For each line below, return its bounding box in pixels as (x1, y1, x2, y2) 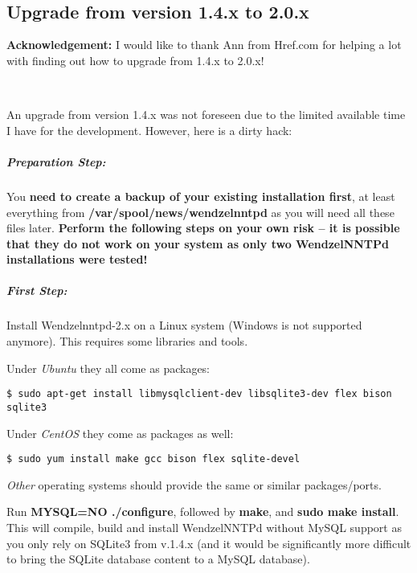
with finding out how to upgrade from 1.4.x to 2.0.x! (6, 51, 264, 68)
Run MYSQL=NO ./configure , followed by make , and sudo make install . (6, 503, 399, 520)
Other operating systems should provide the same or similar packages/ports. (6, 476, 382, 493)
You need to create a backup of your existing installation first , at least (6, 187, 395, 204)
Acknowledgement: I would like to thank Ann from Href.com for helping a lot (6, 36, 402, 53)
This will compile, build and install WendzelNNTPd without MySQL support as (6, 518, 402, 535)
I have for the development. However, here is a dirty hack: (6, 121, 292, 138)
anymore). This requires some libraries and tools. (6, 333, 248, 350)
